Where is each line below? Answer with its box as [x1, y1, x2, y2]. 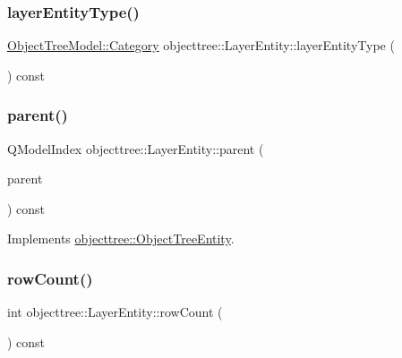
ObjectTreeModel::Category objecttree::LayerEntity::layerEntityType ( [7, 36, 395, 55]
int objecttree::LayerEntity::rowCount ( [7, 303, 223, 321]
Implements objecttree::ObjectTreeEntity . [7, 229, 235, 248]
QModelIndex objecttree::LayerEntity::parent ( [7, 139, 264, 158]
